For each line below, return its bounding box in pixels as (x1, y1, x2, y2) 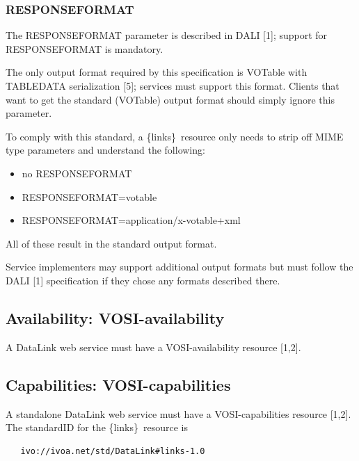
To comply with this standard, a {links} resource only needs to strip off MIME (6, 129, 344, 143)
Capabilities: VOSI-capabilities (6, 373, 231, 395)
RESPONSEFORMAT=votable (22, 189, 157, 204)
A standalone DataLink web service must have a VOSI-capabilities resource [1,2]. (6, 406, 351, 421)
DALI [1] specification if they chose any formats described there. (6, 273, 280, 287)
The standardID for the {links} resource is (6, 420, 188, 435)
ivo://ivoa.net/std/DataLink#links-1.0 (20, 446, 205, 456)
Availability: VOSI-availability (6, 307, 225, 328)
